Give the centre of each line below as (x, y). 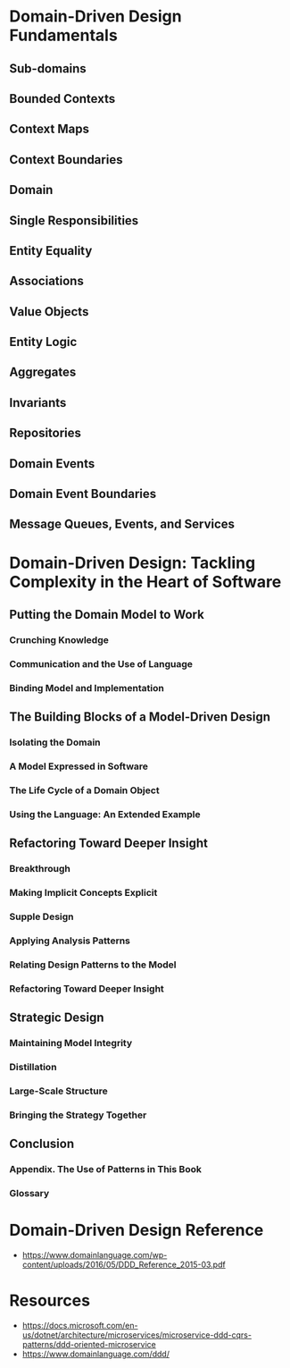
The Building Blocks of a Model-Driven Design (140, 717)
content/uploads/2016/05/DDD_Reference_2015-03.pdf (124, 1265)
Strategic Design (57, 1018)
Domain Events (52, 464)
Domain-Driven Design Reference (137, 1230)
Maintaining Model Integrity (71, 1043)
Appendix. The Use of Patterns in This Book (106, 1170)
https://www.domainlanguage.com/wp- (95, 1255)
